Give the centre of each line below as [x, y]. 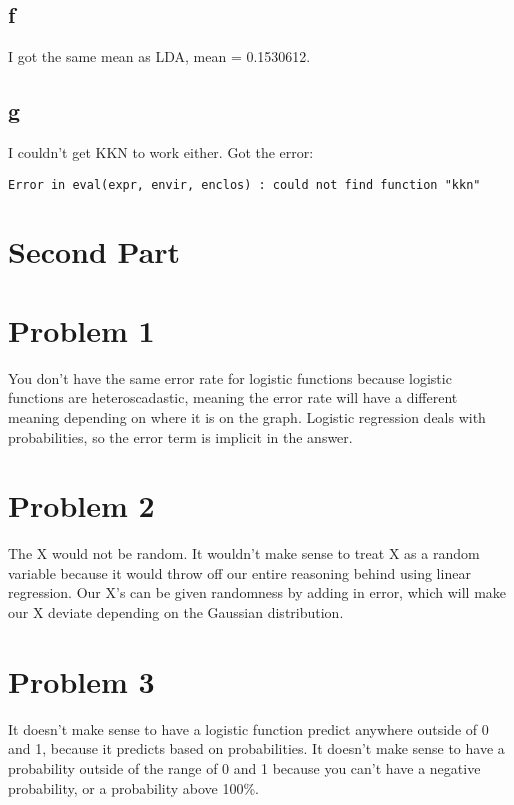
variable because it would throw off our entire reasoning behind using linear [239, 572]
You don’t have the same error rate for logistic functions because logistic [230, 377]
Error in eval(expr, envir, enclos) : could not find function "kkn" [244, 184]
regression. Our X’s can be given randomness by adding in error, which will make [257, 592]
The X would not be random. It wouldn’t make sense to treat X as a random [244, 553]
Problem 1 [81, 329]
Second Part [94, 251]
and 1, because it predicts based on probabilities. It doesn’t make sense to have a [256, 748]
